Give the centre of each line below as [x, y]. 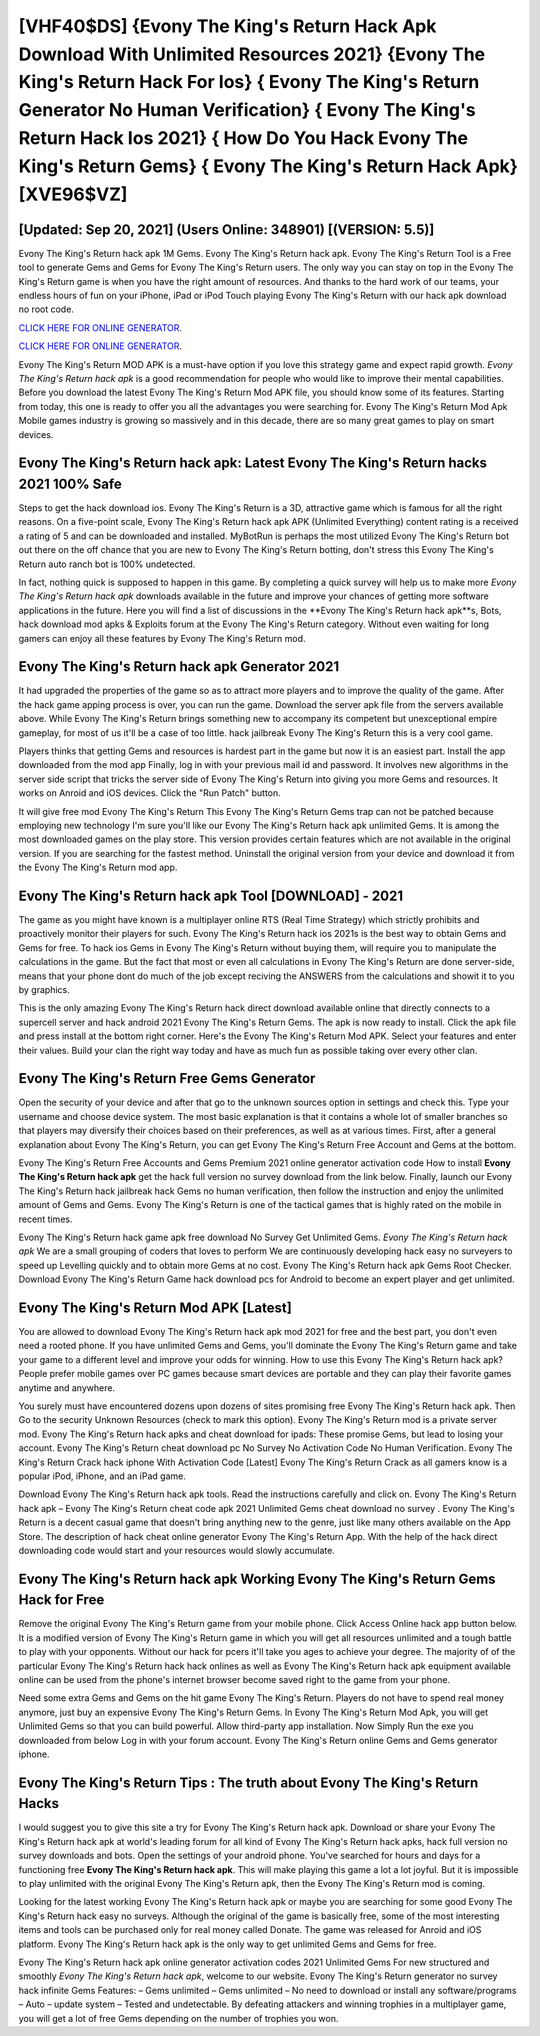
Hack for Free [61, 1600]
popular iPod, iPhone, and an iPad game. [102, 1476]
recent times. [45, 1219]
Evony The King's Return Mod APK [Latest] [155, 1307]
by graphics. [44, 989]
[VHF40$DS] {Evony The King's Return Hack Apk [227, 26]
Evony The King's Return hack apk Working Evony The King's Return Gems [257, 1578]
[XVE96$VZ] [73, 194]
